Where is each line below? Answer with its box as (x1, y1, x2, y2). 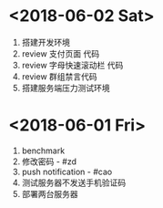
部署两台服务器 (21, 188, 78, 199)
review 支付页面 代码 (21, 47, 100, 59)
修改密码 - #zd (21, 156, 77, 167)
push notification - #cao (21, 166, 113, 177)
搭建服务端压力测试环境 (21, 82, 110, 93)
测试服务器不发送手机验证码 (21, 177, 127, 188)
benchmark (21, 145, 66, 156)
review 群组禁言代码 (21, 70, 97, 82)
